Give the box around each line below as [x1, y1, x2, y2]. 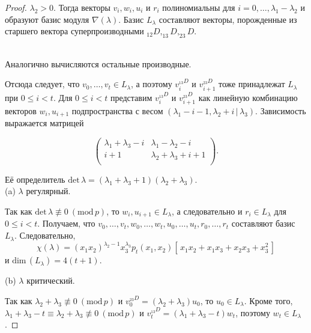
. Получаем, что [37, 217, 95, 230]
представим [110, 91, 152, 103]
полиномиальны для [162, 1, 235, 13]
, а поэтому [131, 78, 172, 90]
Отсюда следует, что [5, 78, 80, 90]
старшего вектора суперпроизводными [5, 25, 144, 37]
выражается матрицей [5, 117, 84, 129]
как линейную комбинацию [198, 91, 298, 103]
